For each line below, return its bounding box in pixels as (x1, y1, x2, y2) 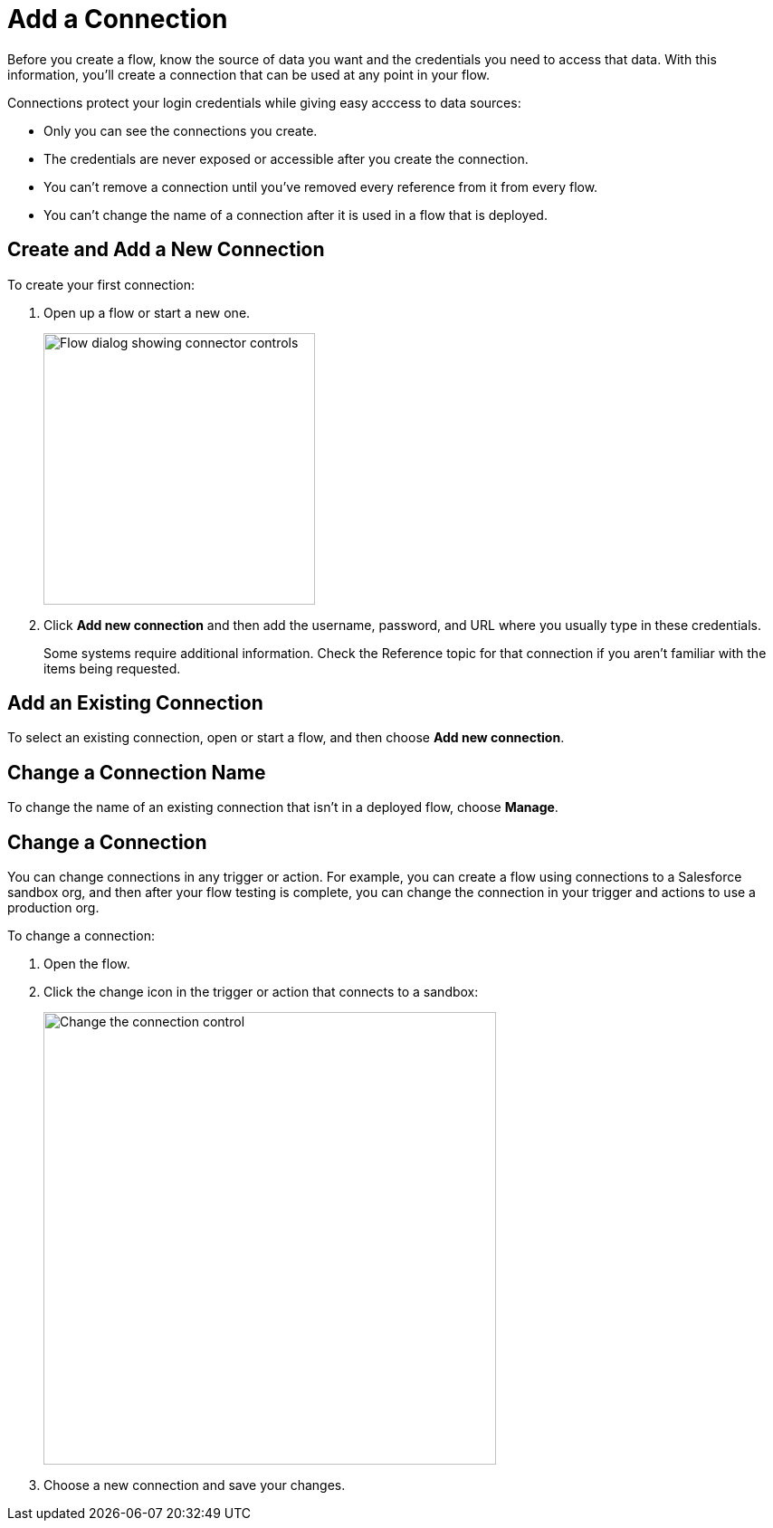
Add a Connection (7, 4, 228, 34)
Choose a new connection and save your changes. (43, 1477, 346, 1494)
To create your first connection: (7, 276, 196, 292)
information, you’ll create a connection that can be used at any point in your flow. (7, 66, 491, 82)
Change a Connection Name (7, 760, 266, 784)
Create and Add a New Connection (7, 238, 325, 262)
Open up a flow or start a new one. (43, 304, 251, 320)
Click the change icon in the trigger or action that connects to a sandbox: (43, 984, 479, 1000)
